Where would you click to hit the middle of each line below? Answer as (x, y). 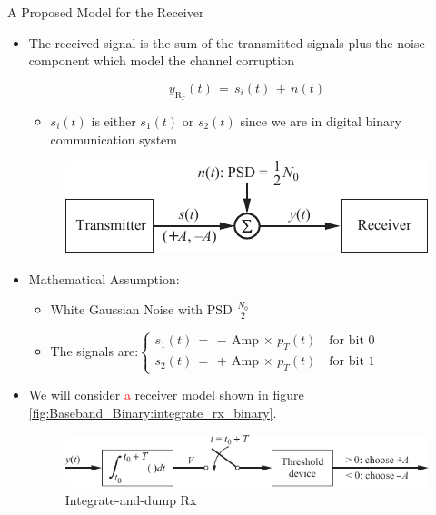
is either (114, 120)
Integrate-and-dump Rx (131, 499)
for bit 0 (352, 341)
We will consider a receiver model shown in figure (166, 395)
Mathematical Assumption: (104, 278)
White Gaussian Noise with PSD (141, 309)
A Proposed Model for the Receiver (106, 12)
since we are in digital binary (321, 120)
